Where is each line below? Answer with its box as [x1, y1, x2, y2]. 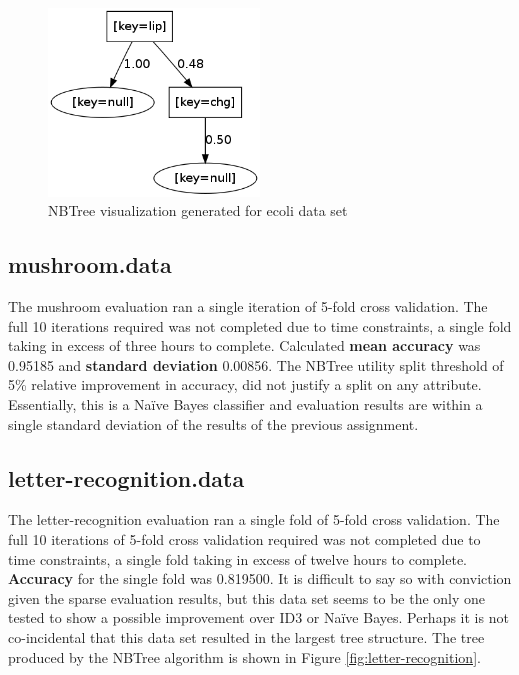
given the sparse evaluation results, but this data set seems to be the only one [8, 587, 486, 608]
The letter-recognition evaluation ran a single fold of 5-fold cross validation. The [8, 509, 500, 530]
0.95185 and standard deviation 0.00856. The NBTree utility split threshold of [8, 354, 504, 375]
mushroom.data [8, 249, 172, 280]
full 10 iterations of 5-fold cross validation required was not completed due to [8, 528, 481, 549]
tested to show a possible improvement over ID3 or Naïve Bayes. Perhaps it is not [8, 607, 509, 628]
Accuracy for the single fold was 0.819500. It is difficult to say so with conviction [8, 568, 512, 589]
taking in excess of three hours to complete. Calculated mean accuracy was [8, 335, 481, 356]
